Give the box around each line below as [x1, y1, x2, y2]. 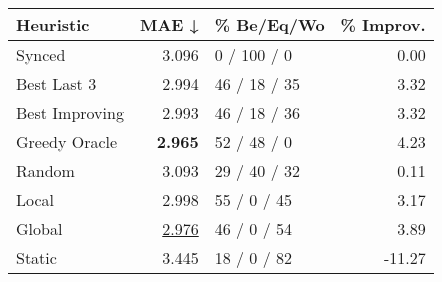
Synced [16, 43, 66, 66]
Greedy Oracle [16, 130, 118, 153]
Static [16, 246, 57, 269]
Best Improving [16, 101, 124, 124]
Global [16, 217, 63, 240]
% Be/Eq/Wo [214, 13, 325, 36]
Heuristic [16, 13, 90, 36]
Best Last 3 [16, 72, 97, 95]
